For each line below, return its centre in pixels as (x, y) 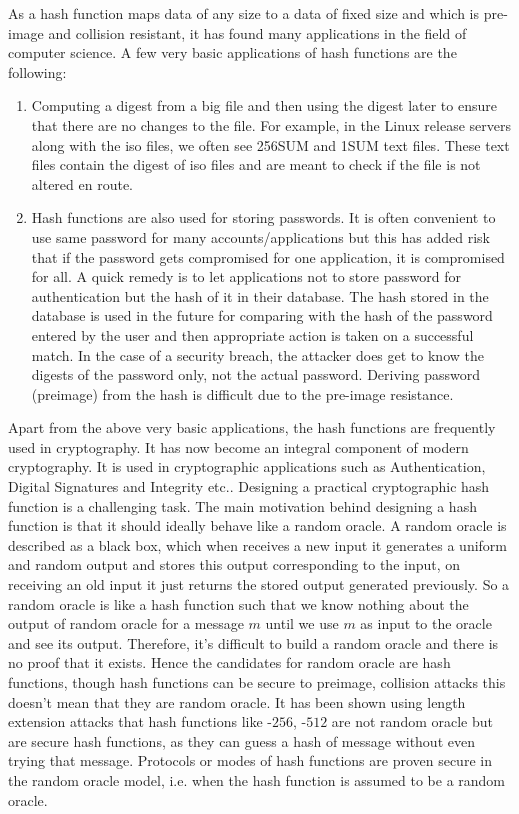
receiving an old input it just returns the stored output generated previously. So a (259, 584)
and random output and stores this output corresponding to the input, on (234, 564)
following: (37, 71)
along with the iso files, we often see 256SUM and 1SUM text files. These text (270, 144)
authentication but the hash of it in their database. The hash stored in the (260, 295)
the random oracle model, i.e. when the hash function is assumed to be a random (257, 779)
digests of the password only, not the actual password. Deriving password (255, 374)
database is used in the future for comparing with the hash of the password (262, 315)
